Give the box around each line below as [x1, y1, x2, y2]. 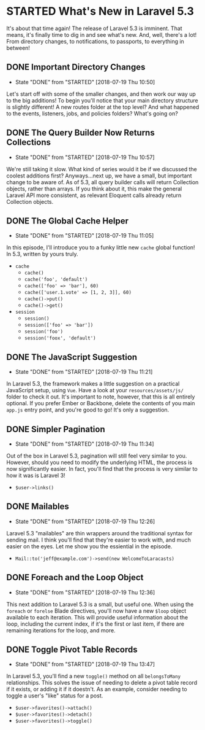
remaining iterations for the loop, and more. [6, 626, 116, 634]
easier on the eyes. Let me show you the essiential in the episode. [6, 542, 173, 550]
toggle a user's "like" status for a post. [6, 692, 103, 699]
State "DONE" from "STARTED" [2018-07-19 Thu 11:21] [15, 368, 153, 376]
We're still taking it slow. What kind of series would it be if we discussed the [6, 165, 197, 173]
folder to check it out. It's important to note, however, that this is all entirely [6, 393, 195, 400]
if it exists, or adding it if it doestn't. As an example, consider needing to [6, 686, 188, 693]
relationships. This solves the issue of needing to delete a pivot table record [6, 679, 198, 686]
